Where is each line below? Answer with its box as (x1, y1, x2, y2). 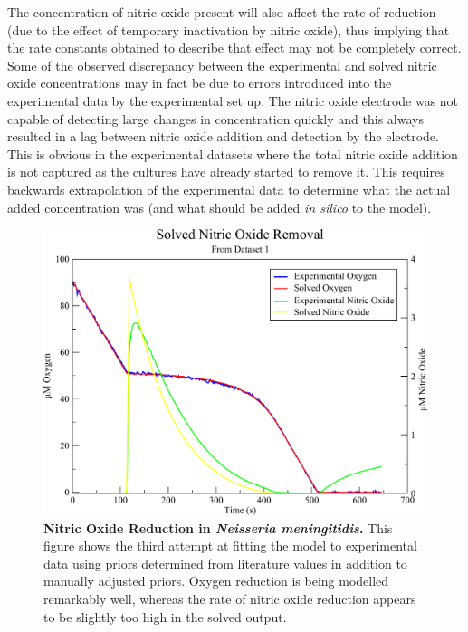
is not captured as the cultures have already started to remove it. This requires (7, 162, 445, 181)
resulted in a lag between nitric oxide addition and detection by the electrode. (7, 127, 439, 146)
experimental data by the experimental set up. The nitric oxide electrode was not (7, 91, 459, 110)
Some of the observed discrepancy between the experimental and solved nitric (7, 55, 437, 74)
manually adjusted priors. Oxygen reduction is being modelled (43, 571, 389, 590)
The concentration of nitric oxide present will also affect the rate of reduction (7, 3, 436, 21)
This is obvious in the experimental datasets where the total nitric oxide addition (7, 144, 458, 163)
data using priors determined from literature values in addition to (43, 553, 407, 572)
